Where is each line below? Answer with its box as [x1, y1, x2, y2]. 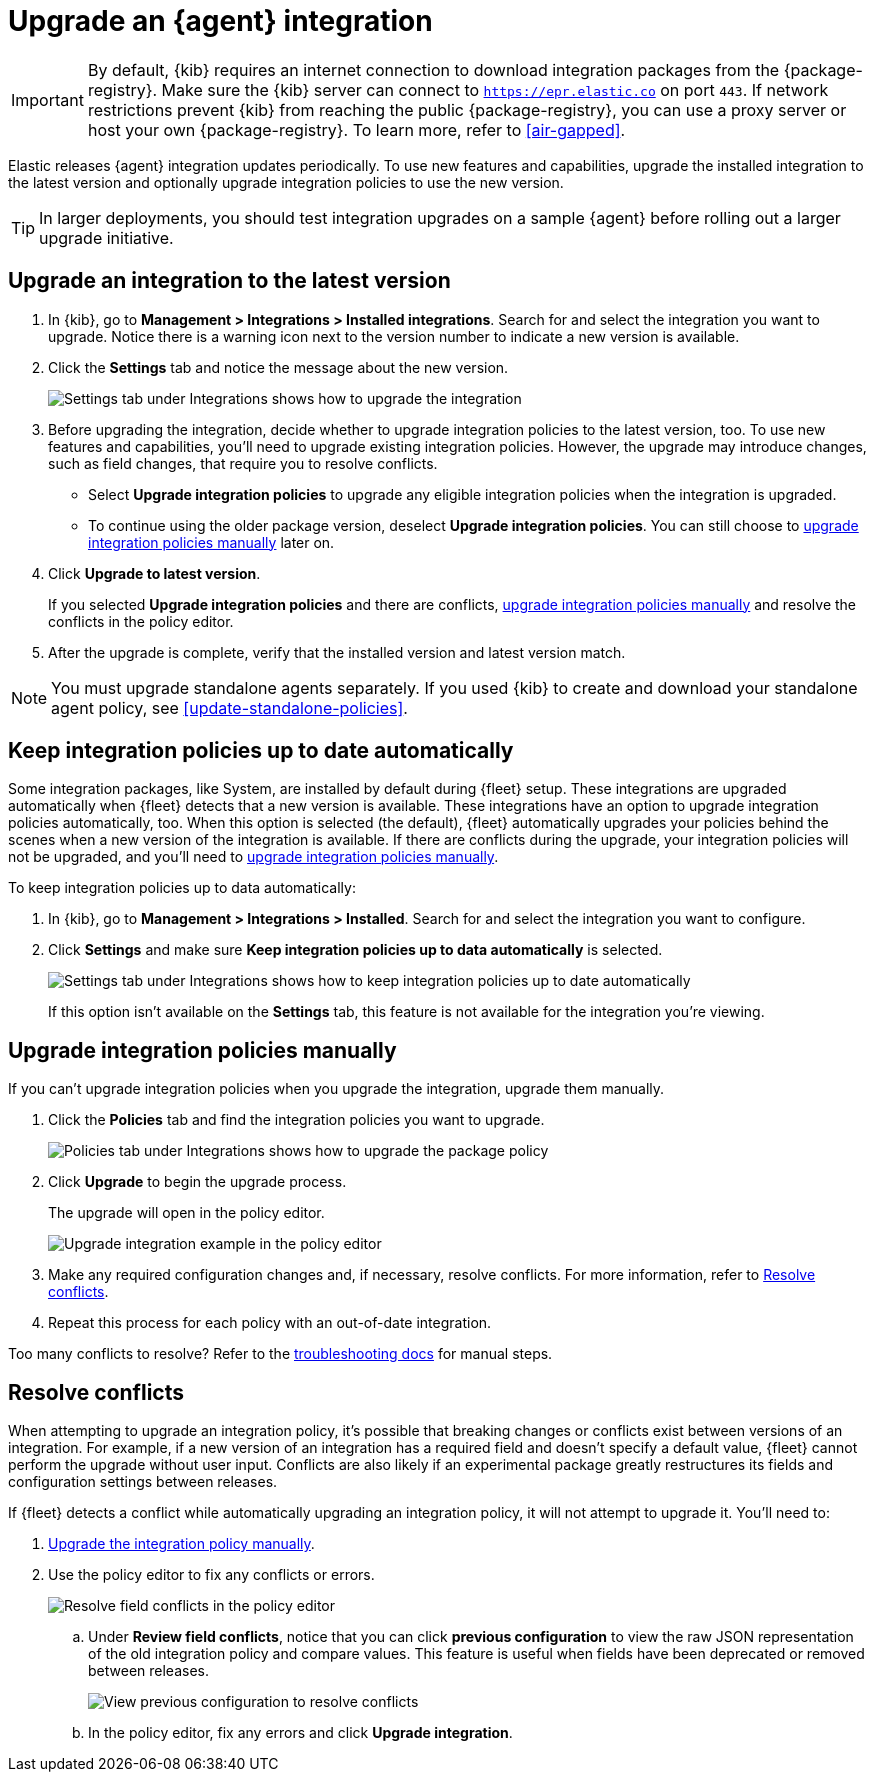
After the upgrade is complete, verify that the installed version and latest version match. [48, 643, 626, 661]
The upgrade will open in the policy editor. [48, 1204, 325, 1222]
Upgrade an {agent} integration [8, 4, 433, 38]
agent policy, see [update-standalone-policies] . [51, 697, 408, 718]
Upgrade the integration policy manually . [48, 1535, 315, 1553]
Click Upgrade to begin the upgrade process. [48, 1173, 347, 1191]
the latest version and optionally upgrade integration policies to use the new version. [8, 173, 564, 191]
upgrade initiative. [39, 227, 174, 248]
